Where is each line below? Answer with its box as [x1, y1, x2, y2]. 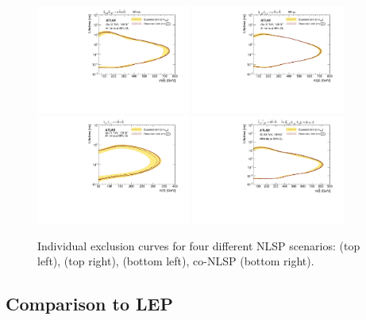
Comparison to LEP [6, 291, 173, 316]
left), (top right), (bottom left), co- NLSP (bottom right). [37, 253, 314, 269]
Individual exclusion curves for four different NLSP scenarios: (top [37, 237, 360, 253]
